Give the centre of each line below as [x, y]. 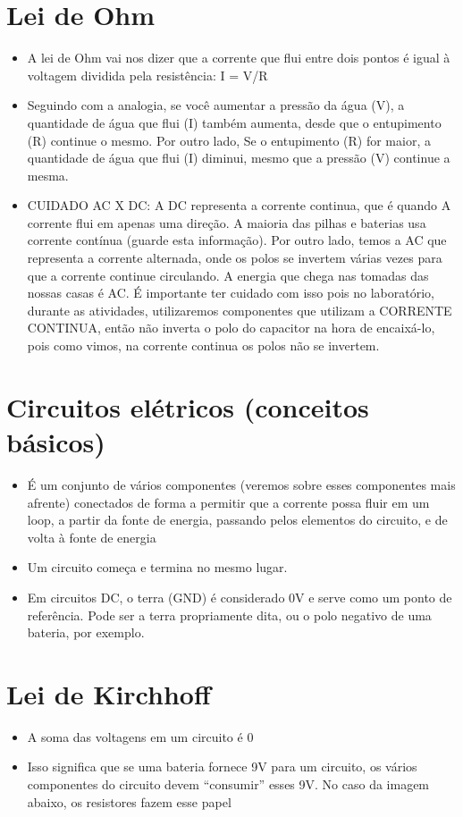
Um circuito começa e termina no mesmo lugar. [157, 567]
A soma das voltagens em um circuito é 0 [140, 736]
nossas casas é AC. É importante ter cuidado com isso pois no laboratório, [231, 293]
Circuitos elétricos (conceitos [188, 406]
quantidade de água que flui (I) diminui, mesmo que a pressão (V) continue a [239, 158]
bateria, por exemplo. [86, 632]
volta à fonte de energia [92, 537]
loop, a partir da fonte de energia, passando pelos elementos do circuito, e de [237, 520]
